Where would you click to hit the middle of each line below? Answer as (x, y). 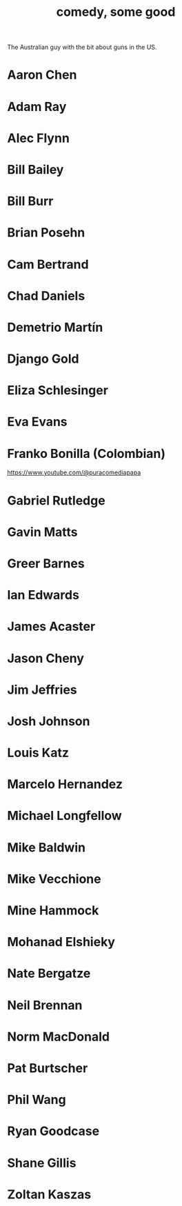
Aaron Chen (42, 75)
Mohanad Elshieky (61, 942)
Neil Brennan (45, 1005)
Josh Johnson (49, 721)
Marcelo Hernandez (65, 784)
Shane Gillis (42, 1163)
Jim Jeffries (42, 690)
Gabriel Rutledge (56, 500)
